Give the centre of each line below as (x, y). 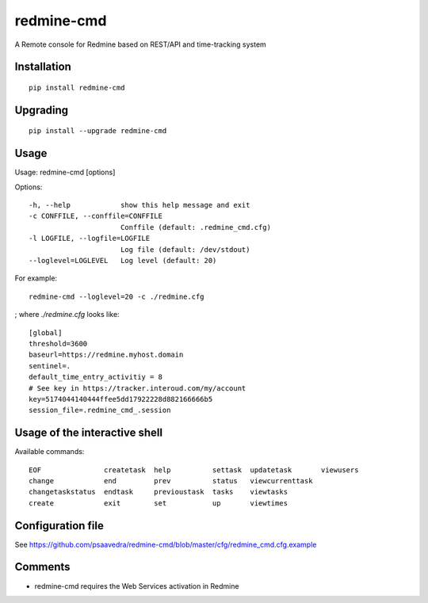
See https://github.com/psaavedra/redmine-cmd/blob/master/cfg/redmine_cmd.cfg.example (166, 544)
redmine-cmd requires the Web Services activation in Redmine (137, 586)
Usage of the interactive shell (88, 433)
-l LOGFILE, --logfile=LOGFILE (90, 239)
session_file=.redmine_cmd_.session (100, 410)
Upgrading (42, 110)
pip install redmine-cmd (77, 88)
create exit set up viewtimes (159, 503)
